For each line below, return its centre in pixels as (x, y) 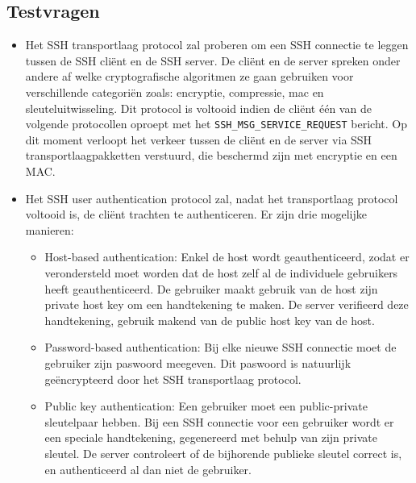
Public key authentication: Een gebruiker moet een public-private (206, 406)
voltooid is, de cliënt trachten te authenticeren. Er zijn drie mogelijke (196, 214)
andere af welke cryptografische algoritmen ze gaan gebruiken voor (189, 76)
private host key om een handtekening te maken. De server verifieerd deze (227, 304)
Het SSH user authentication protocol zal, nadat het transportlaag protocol (212, 198)
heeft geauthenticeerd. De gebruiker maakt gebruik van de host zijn (211, 288)
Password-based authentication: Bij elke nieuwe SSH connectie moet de (220, 347)
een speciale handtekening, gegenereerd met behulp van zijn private (211, 437)
